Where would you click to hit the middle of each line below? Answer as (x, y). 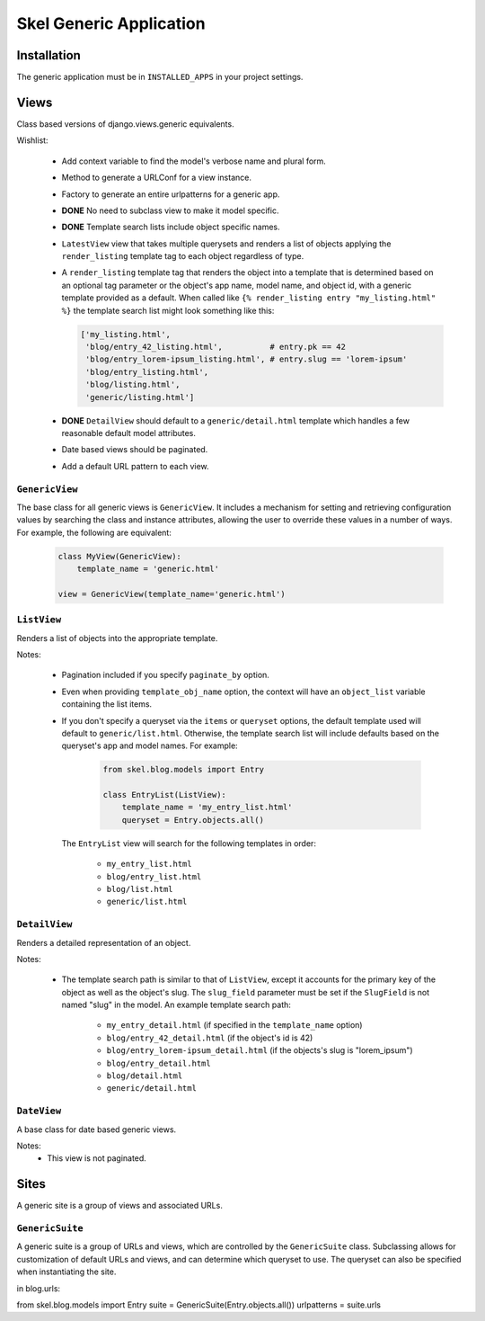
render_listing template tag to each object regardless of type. (183, 256)
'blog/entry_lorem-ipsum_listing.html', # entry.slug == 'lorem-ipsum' (247, 359)
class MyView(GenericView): (119, 556)
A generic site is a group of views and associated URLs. (120, 1206)
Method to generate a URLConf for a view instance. (156, 178)
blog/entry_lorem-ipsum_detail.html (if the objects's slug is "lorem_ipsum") (260, 1050)
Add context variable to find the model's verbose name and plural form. (194, 161)
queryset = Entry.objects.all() (193, 820)
